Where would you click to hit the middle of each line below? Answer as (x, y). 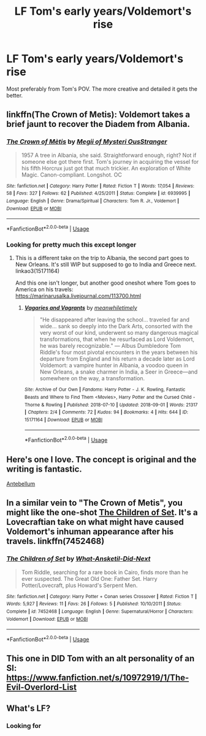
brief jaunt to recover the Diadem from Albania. (98, 124)
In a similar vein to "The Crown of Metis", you (94, 503)
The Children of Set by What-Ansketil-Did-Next (78, 559)
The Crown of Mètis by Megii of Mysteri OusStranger (87, 142)
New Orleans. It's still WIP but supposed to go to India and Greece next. (106, 264)
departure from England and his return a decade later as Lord (117, 359)
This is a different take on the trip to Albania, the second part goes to (102, 258)
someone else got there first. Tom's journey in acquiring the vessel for (110, 161)
